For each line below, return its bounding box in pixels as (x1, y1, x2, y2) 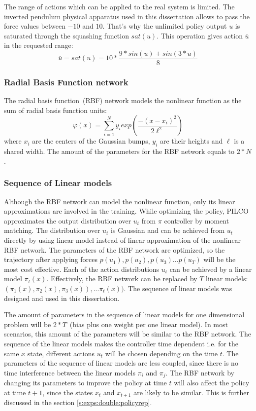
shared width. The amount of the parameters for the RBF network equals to (4, 146, 235, 156)
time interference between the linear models (4, 367, 135, 377)
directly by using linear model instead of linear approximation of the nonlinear (4, 235, 241, 245)
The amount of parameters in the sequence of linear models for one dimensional (4, 309, 245, 320)
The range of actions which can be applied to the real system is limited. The (4, 1, 235, 11)
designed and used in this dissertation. (4, 293, 120, 303)
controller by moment (164, 215, 229, 225)
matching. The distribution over (4, 225, 100, 235)
